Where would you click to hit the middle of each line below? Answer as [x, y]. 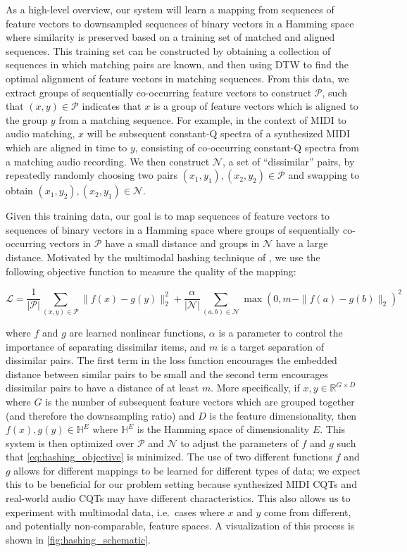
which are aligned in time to [67, 147]
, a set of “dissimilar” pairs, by [288, 161]
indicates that [112, 106]
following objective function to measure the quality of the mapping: [151, 271]
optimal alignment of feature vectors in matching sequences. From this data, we [177, 78]
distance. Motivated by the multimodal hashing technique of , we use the [163, 257]
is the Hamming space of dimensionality [223, 429]
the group [27, 119]
